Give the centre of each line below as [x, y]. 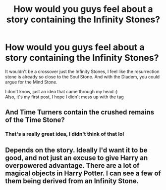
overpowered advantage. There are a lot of [72, 166]
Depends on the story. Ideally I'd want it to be [76, 150]
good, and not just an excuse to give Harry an [76, 158]
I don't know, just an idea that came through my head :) [61, 91]
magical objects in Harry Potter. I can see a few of [83, 173]
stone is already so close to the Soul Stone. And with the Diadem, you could [83, 76]
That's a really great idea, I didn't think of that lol [65, 134]
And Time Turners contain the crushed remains [80, 112]
